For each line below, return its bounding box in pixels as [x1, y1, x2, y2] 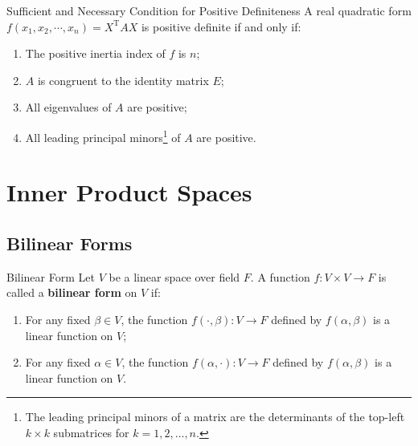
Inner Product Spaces [6, 176, 252, 209]
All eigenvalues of [25, 99, 112, 116]
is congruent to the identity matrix [37, 71, 209, 88]
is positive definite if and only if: [141, 18, 301, 34]
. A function [250, 268, 310, 285]
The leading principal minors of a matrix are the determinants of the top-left [25, 408, 405, 425]
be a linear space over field [109, 268, 240, 285]
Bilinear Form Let [6, 268, 95, 285]
